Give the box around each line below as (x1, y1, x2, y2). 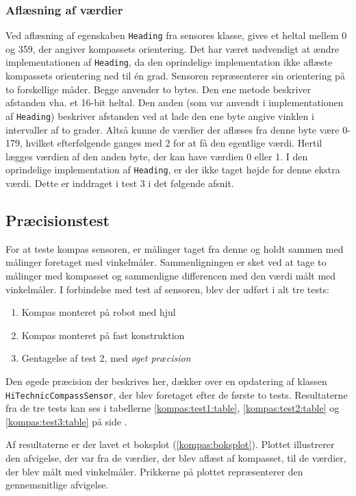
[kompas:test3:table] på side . (5, 414, 127, 428)
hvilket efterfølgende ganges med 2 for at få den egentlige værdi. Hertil (25, 136, 322, 150)
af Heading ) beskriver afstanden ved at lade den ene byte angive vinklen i (5, 108, 314, 123)
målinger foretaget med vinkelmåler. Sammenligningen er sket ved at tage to (5, 255, 327, 269)
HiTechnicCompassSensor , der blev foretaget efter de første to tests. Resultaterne (5, 387, 348, 401)
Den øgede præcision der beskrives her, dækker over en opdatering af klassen (5, 373, 327, 388)
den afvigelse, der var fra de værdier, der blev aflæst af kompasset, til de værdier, (5, 450, 346, 464)
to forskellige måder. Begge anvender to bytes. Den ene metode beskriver (5, 82, 311, 96)
